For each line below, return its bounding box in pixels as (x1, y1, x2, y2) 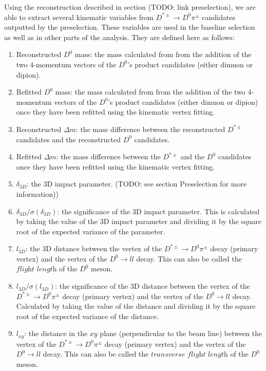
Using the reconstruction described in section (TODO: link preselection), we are (4, 2, 256, 12)
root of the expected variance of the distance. (16, 310, 159, 321)
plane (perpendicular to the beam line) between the (100, 328, 262, 339)
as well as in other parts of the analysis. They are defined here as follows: (4, 31, 235, 42)
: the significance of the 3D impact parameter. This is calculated (57, 206, 260, 216)
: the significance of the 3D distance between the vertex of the (55, 281, 250, 291)
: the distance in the (24, 328, 88, 339)
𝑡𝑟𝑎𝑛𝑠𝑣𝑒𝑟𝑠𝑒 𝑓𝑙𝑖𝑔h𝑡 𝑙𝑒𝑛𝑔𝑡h (150, 351, 228, 359)
